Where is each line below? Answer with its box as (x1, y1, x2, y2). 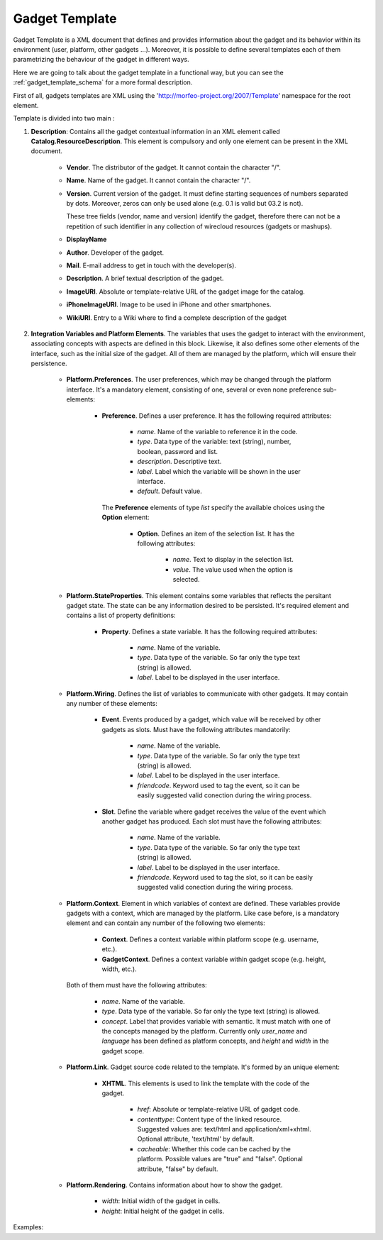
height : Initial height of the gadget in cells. (101, 1207, 225, 1215)
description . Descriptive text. (137, 458, 222, 466)
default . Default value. (137, 487, 202, 496)
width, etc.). (101, 965, 138, 973)
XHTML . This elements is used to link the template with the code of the (101, 1079, 310, 1087)
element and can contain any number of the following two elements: (66, 919, 265, 927)
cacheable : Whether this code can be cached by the (137, 1144, 291, 1153)
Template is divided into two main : (13, 114, 115, 123)
